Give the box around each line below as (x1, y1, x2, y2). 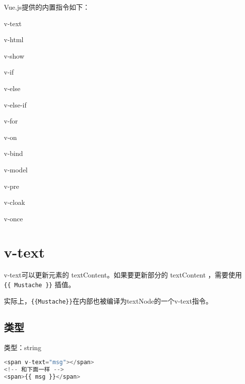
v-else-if (4, 99, 27, 109)
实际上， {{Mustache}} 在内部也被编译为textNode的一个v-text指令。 (4, 295, 213, 306)
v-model (4, 164, 28, 174)
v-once (4, 213, 23, 223)
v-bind (4, 148, 23, 158)
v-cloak (4, 197, 25, 207)
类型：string (4, 342, 42, 352)
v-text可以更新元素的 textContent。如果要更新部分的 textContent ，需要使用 (4, 270, 242, 280)
